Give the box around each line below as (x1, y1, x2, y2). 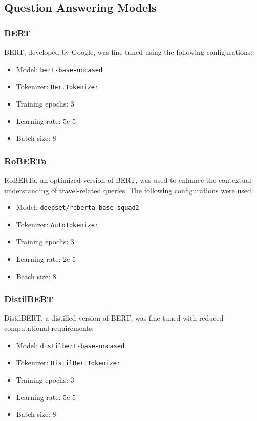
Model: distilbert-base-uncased (16, 340, 125, 350)
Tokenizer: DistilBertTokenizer (16, 357, 121, 368)
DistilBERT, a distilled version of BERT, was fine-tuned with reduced (4, 312, 224, 323)
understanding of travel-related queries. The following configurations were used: (4, 184, 253, 195)
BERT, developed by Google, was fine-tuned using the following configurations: (4, 47, 253, 57)
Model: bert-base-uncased (16, 64, 103, 74)
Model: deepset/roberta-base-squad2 (16, 202, 139, 213)
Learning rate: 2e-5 (16, 254, 76, 264)
